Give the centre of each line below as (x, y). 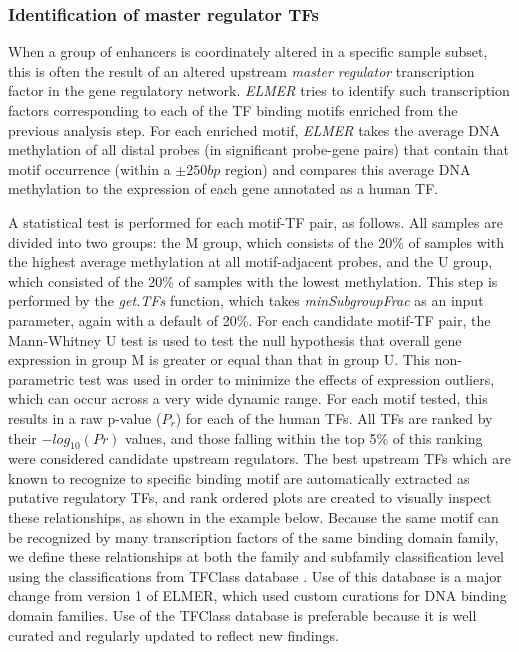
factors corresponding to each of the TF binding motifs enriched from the (233, 110)
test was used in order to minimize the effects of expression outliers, (286, 378)
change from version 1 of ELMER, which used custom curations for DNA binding (257, 595)
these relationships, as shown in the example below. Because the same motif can (253, 517)
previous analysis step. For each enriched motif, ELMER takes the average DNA (254, 129)
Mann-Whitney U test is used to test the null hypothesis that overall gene (235, 339)
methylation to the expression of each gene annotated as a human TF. (223, 188)
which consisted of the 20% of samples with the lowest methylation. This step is (253, 280)
